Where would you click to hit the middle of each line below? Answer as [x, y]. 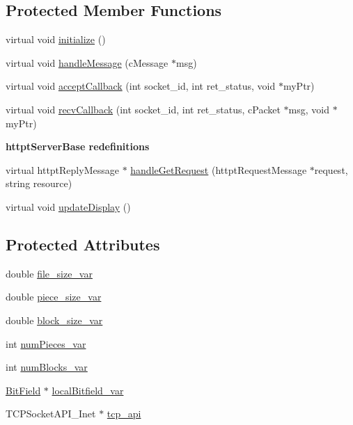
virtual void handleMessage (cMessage [87, 62]
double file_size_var [49, 273]
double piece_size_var [54, 297]
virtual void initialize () [56, 39]
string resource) [39, 183]
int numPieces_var [46, 343]
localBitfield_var [88, 390]
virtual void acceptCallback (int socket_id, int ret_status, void [141, 86]
